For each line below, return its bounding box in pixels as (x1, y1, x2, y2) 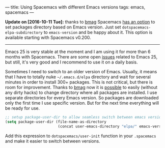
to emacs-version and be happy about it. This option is (43, 30, 153, 35)
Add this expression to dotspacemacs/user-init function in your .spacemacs (5, 133, 156, 139)
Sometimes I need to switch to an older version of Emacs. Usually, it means (5, 69, 157, 74)
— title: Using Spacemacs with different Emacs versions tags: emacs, (5, 4, 146, 10)
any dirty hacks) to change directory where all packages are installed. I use (5, 89, 157, 95)
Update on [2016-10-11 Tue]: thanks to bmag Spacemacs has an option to (5, 19, 156, 25)
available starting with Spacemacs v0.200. (5, 34, 91, 40)
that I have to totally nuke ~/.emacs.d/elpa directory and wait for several (5, 74, 151, 80)
